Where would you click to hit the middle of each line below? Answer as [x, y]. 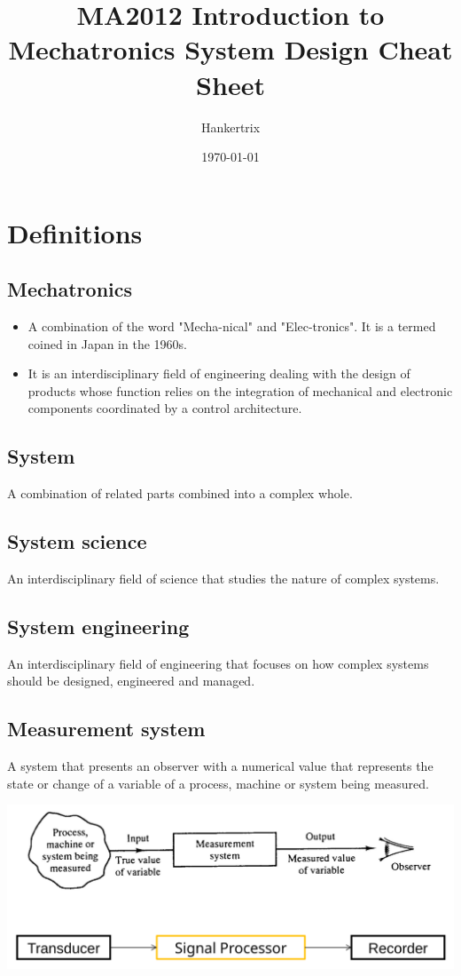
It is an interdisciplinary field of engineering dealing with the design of [219, 373]
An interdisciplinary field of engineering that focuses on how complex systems [218, 663]
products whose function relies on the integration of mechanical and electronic [240, 390]
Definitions [75, 232]
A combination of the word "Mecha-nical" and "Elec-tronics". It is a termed [232, 326]
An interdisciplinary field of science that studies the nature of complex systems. [223, 579]
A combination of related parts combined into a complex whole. [180, 493]
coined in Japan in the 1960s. [107, 343]
